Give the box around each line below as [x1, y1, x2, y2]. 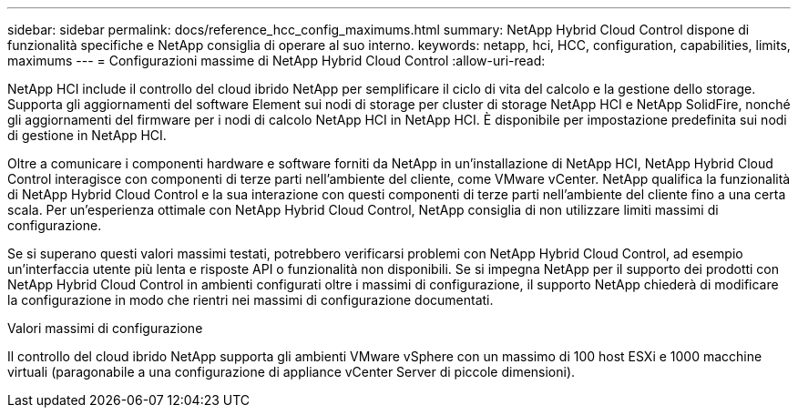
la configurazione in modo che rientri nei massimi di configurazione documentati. [7, 292, 494, 308]
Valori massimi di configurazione [7, 320, 203, 336]
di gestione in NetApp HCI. [7, 127, 167, 143]
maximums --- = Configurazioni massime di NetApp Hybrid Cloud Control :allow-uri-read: [7, 53, 546, 68]
